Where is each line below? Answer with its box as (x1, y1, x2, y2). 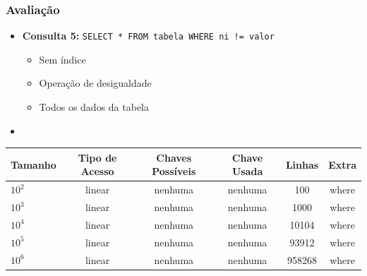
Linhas (285, 157, 319, 172)
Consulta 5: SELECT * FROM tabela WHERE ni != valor (22, 28, 275, 43)
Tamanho (11, 157, 56, 172)
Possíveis (152, 164, 196, 179)
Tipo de (78, 150, 117, 164)
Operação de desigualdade (39, 76, 152, 90)
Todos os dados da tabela (39, 100, 149, 114)
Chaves (156, 150, 192, 164)
